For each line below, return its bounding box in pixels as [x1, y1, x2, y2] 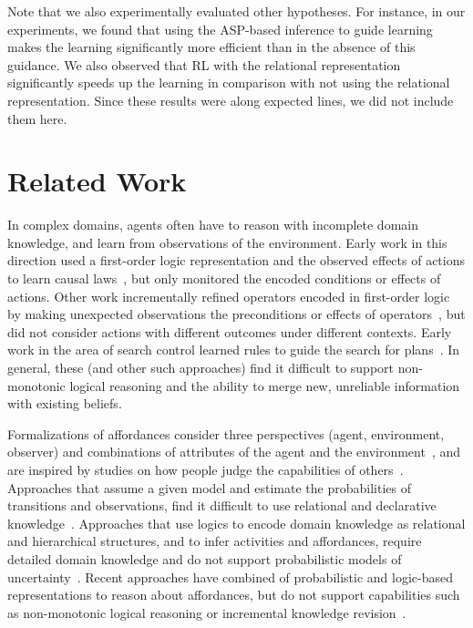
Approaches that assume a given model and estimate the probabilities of [7, 478, 412, 497]
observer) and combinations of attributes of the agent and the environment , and [7, 442, 461, 461]
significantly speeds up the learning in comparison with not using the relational [7, 73, 450, 92]
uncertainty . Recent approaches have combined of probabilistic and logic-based [7, 567, 453, 586]
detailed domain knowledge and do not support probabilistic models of [7, 549, 402, 568]
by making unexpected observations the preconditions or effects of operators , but [7, 304, 466, 324]
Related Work [7, 162, 187, 200]
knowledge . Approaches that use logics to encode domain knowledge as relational [7, 513, 466, 532]
